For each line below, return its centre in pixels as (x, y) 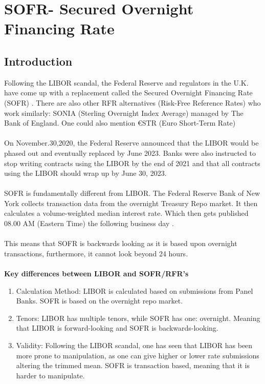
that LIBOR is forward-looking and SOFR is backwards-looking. (117, 328)
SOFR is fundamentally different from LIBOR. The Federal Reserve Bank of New (132, 193)
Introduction (38, 61)
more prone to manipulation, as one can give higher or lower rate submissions (138, 355)
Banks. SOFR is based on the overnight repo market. (100, 301)
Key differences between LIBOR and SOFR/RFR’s (96, 274)
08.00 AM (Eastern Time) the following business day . (89, 223)
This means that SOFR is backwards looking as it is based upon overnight (121, 243)
